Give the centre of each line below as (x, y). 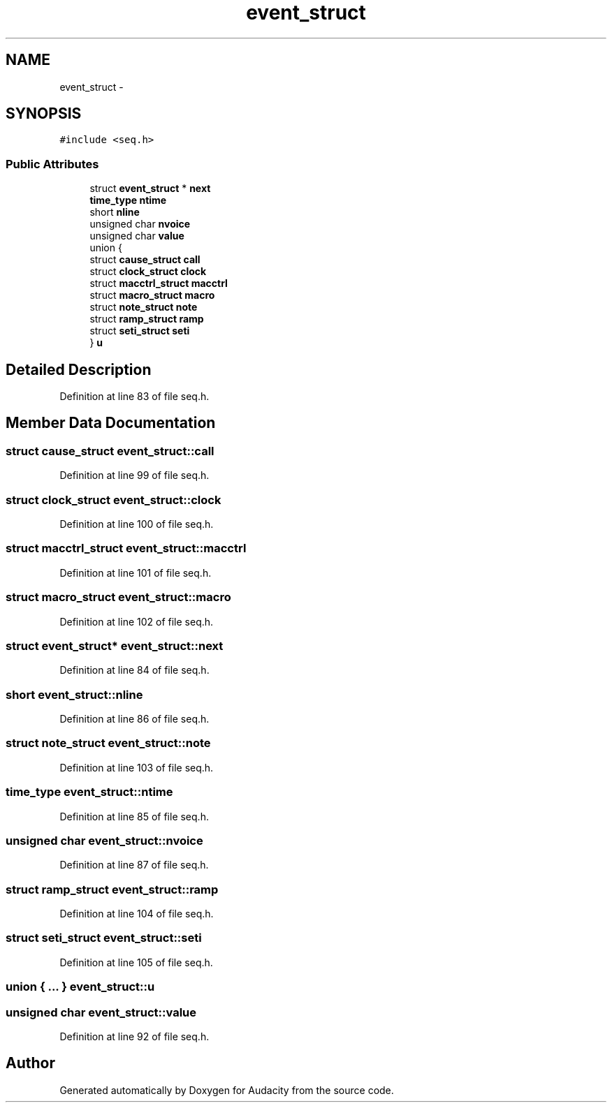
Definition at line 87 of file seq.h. (134, 865)
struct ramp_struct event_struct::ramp (112, 889)
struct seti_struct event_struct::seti (104, 938)
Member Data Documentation (111, 423)
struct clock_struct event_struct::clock (114, 500)
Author (30, 1063)
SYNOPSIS (44, 114)
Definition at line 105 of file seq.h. (136, 962)
